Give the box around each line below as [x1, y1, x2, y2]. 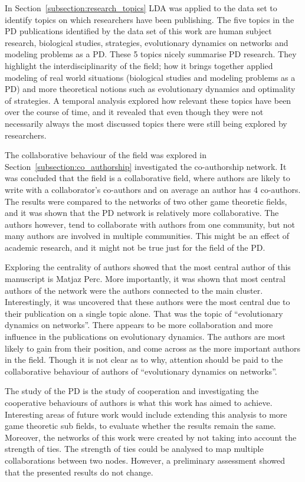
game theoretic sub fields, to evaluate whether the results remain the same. [5, 419, 276, 432]
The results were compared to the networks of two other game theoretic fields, [5, 195, 287, 207]
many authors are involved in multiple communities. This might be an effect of [5, 229, 290, 242]
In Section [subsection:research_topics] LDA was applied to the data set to [5, 2, 277, 14]
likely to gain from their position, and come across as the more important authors [5, 342, 301, 354]
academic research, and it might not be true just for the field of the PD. [5, 241, 265, 253]
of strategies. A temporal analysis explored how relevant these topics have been [5, 94, 291, 106]
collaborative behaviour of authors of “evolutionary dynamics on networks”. [5, 365, 277, 377]
